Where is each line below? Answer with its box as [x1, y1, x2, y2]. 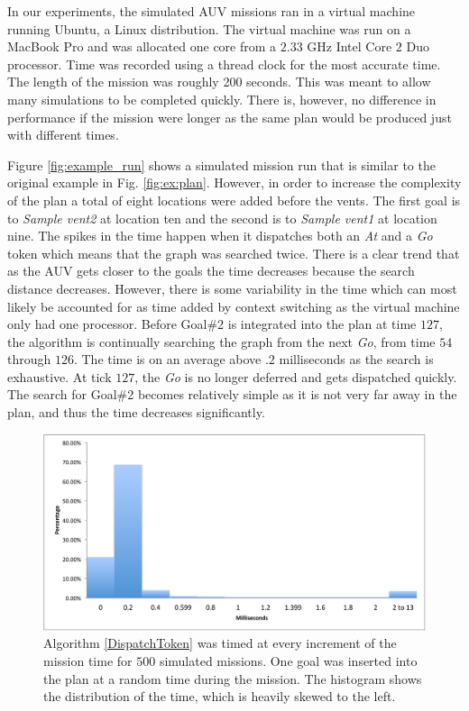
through [7, 350, 51, 369]
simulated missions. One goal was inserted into [159, 652, 418, 670]
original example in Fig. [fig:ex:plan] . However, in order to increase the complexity [7, 173, 462, 192]
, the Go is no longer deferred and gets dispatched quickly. [134, 367, 457, 386]
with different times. [7, 125, 119, 144]
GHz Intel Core [307, 37, 392, 56]
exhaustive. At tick [7, 367, 112, 386]
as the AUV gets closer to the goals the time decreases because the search [7, 261, 415, 280]
